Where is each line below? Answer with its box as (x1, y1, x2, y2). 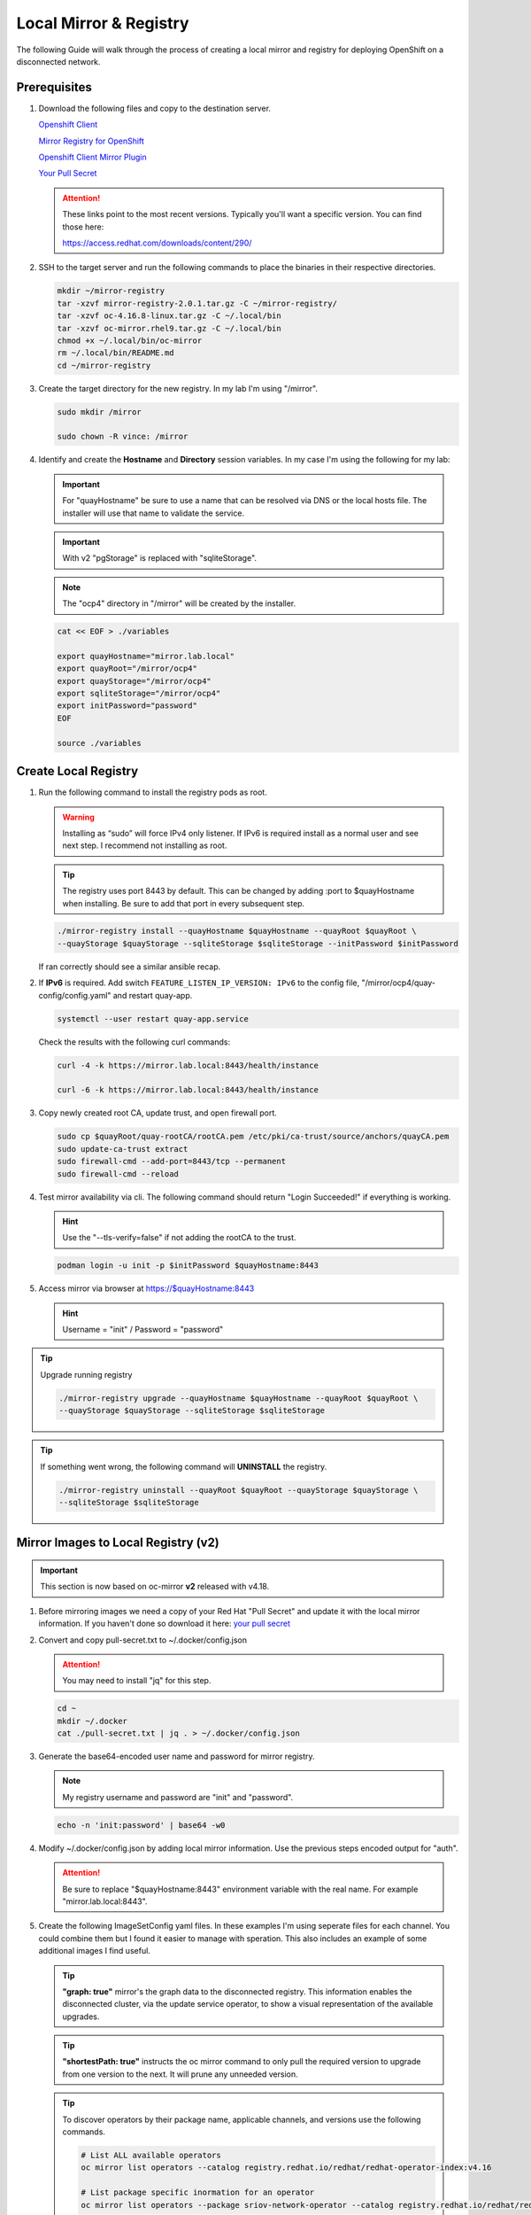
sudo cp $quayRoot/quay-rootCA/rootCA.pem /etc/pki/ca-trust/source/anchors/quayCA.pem (57, 1131, 450, 1142)
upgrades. (62, 2011, 100, 2022)
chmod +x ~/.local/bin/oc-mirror (57, 335, 203, 346)
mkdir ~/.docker (57, 1715, 128, 1726)
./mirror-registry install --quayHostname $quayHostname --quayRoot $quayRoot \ (57, 926, 417, 937)
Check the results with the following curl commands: (38, 1037, 230, 1047)
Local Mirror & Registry (16, 13, 189, 33)
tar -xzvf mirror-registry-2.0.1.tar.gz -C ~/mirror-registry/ (57, 298, 338, 308)
